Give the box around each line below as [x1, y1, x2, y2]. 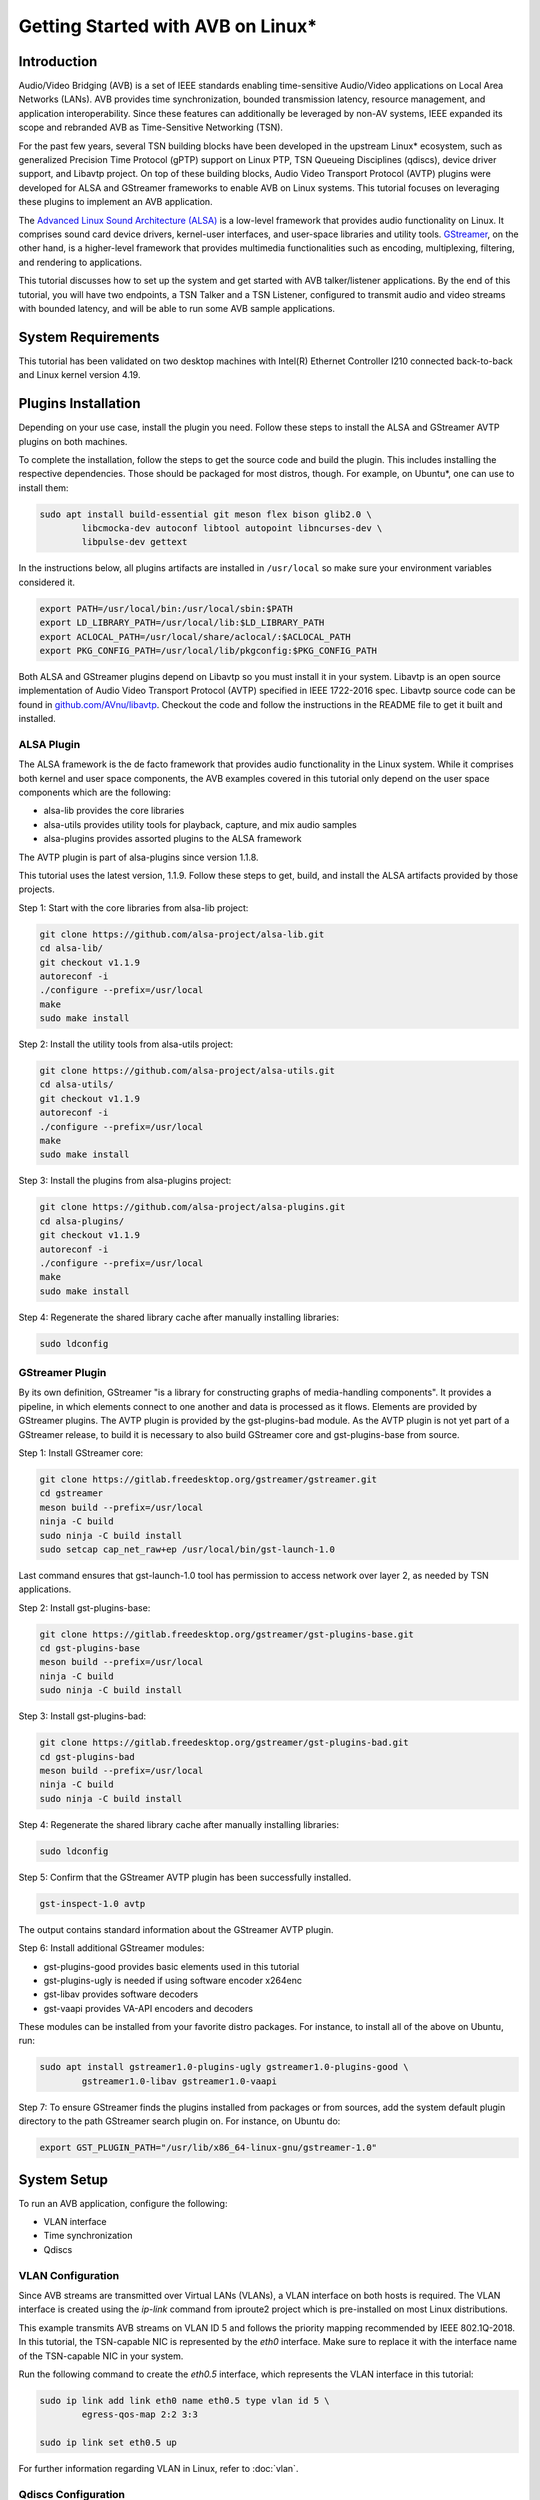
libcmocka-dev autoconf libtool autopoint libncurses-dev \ [81, 523, 383, 534]
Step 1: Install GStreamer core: [18, 1447, 144, 1459]
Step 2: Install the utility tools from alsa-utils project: [18, 1038, 234, 1050]
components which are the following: [18, 786, 172, 799]
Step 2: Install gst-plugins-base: [18, 1601, 151, 1614]
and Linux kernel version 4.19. [18, 369, 141, 381]
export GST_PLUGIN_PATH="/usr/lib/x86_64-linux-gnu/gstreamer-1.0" [39, 2142, 378, 2154]
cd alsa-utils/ [39, 1079, 114, 1090]
